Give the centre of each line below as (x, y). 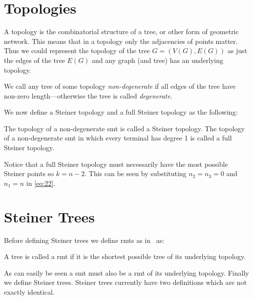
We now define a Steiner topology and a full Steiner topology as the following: (121, 112)
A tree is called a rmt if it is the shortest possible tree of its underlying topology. (125, 256)
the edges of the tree (34, 60)
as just (238, 50)
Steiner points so (29, 173)
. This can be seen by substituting (136, 173)
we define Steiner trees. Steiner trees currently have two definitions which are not (126, 282)
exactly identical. (29, 291)
